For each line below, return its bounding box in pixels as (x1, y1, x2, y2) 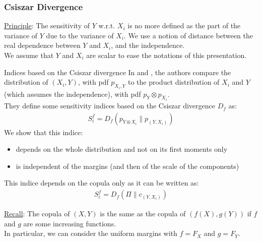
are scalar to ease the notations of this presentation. (86, 50, 247, 60)
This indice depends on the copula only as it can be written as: (4, 177, 199, 188)
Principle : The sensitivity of (4, 20, 90, 31)
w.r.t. (98, 20, 115, 31)
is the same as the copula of (100, 208, 186, 219)
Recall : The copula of (4, 208, 70, 219)
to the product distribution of (127, 77, 220, 87)
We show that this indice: (4, 127, 83, 137)
